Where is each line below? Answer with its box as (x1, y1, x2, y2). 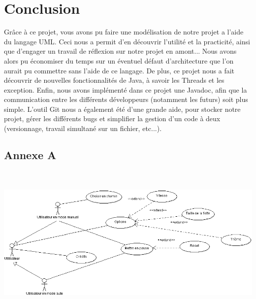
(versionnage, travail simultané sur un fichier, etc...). (4, 123, 162, 133)
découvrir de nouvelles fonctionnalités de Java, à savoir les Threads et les (4, 75, 224, 85)
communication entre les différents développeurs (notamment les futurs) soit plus (4, 94, 248, 104)
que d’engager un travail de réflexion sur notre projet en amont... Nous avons (4, 46, 237, 56)
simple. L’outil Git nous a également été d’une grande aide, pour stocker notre (4, 103, 241, 114)
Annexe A (4, 147, 57, 163)
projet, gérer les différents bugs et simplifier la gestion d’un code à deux (4, 113, 221, 124)
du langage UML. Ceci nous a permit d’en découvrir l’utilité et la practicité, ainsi (4, 36, 250, 46)
